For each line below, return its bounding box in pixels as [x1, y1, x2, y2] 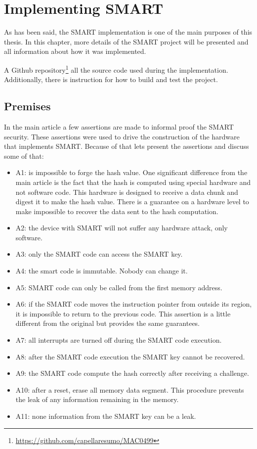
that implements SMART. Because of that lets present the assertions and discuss [4, 141, 249, 151]
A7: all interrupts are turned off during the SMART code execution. [15, 335, 222, 345]
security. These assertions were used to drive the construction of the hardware [4, 131, 240, 141]
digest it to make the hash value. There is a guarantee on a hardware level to [15, 196, 249, 207]
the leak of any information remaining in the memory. [15, 394, 179, 404]
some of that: [4, 150, 44, 161]
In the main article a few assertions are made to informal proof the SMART [4, 121, 234, 132]
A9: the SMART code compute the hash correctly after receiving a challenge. [15, 368, 249, 378]
